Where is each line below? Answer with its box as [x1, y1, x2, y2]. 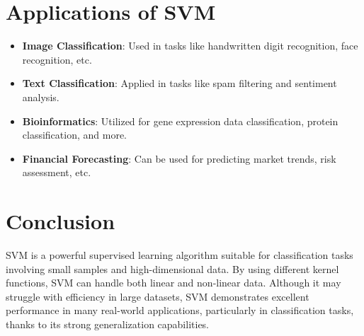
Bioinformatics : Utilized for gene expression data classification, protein [22, 113, 339, 128]
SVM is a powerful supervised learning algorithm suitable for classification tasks [6, 248, 353, 262]
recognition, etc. [22, 52, 92, 66]
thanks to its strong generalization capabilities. [6, 316, 210, 331]
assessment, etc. [22, 165, 91, 180]
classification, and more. [22, 127, 127, 142]
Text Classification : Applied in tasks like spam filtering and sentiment [22, 76, 337, 91]
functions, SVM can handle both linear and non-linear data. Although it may [6, 275, 341, 290]
